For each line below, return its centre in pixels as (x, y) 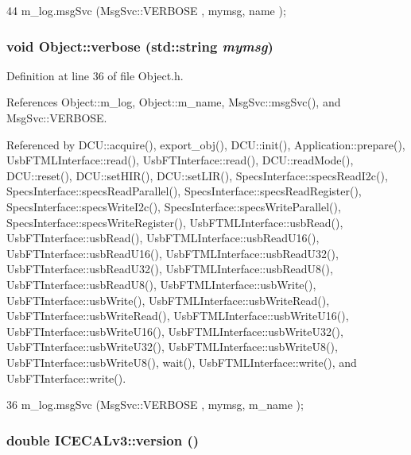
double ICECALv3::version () (103, 440)
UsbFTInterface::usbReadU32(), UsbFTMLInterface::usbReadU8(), (170, 269)
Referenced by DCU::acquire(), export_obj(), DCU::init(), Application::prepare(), (206, 144)
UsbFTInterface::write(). (66, 378)
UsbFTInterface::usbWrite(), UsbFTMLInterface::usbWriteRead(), (168, 300)
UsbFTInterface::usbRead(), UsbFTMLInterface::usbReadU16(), (163, 238)
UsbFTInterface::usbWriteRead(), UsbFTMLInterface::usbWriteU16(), (178, 316)
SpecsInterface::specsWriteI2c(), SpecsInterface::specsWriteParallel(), (174, 206)
